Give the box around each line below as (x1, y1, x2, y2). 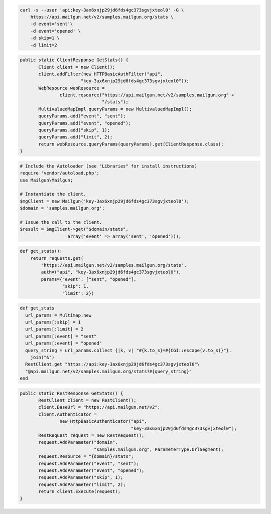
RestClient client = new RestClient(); (38, 398, 137, 403)
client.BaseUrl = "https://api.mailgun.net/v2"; (38, 404, 161, 410)
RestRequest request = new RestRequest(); (38, 433, 145, 438)
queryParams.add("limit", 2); (38, 134, 113, 140)
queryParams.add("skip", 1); (38, 127, 110, 133)
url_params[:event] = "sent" (25, 333, 97, 339)
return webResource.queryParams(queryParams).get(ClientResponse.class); (38, 141, 224, 147)
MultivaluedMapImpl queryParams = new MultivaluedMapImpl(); (38, 106, 192, 112)
